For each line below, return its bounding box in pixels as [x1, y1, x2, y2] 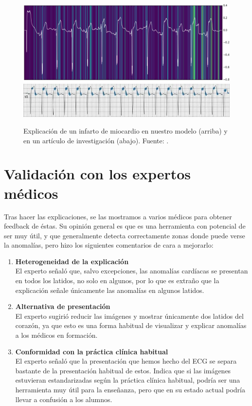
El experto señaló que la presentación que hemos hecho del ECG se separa [15, 356, 237, 366]
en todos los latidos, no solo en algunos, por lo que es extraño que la [15, 275, 219, 286]
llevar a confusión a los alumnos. [15, 394, 112, 404]
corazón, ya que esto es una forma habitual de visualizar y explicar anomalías [15, 320, 247, 330]
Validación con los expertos [4, 164, 191, 184]
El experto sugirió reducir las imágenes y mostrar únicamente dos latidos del [15, 310, 244, 321]
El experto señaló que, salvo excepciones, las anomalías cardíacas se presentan [15, 266, 248, 276]
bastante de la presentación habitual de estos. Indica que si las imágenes [15, 365, 231, 375]
